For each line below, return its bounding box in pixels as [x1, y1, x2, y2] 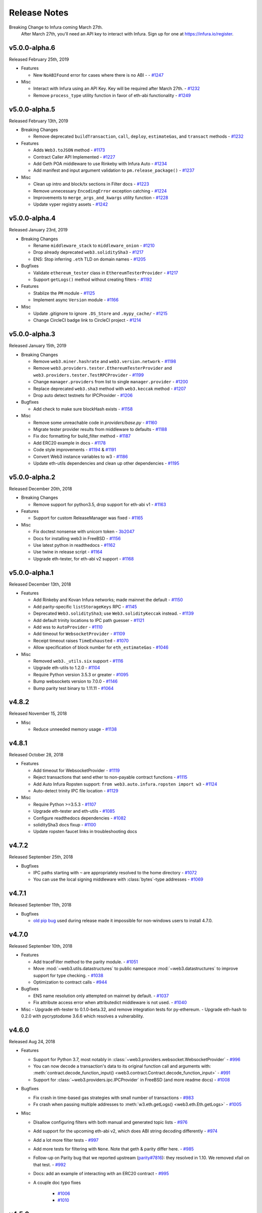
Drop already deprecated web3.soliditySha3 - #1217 [33, 249, 144, 255]
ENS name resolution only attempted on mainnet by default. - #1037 [33, 993, 169, 999]
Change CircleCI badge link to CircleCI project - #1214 [33, 317, 142, 323]
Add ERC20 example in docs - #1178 [33, 440, 106, 446]
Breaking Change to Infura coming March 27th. [9, 24, 103, 30]
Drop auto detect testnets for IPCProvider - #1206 [33, 393, 133, 398]
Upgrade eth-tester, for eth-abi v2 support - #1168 [33, 556, 134, 561]
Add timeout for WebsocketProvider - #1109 [33, 631, 126, 637]
